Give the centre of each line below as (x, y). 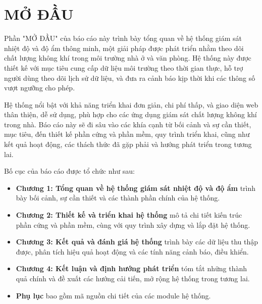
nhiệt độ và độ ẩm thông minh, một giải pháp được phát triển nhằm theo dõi (124, 48)
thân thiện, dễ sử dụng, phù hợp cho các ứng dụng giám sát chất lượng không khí (130, 114)
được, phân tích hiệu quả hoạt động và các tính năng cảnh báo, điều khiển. (132, 251)
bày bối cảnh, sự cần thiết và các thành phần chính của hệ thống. (118, 198)
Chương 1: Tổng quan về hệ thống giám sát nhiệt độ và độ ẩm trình (136, 188)
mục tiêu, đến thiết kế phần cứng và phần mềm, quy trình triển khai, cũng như (127, 134)
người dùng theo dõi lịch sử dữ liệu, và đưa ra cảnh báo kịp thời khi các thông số (130, 78)
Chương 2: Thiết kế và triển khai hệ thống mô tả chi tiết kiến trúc (129, 215)
